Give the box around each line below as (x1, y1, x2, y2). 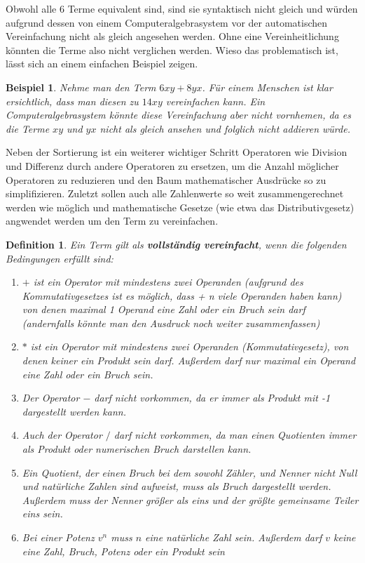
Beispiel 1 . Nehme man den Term (6, 79, 156, 94)
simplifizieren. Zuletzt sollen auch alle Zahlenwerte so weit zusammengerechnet (6, 186, 344, 201)
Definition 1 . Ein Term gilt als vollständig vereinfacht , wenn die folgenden (6, 237, 347, 251)
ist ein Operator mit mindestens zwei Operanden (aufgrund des (33, 274, 303, 289)
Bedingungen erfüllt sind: (6, 251, 113, 265)
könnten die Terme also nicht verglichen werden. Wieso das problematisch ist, (6, 42, 338, 57)
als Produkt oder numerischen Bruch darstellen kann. (22, 442, 252, 456)
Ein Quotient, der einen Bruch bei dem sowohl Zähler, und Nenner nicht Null (22, 465, 357, 479)
